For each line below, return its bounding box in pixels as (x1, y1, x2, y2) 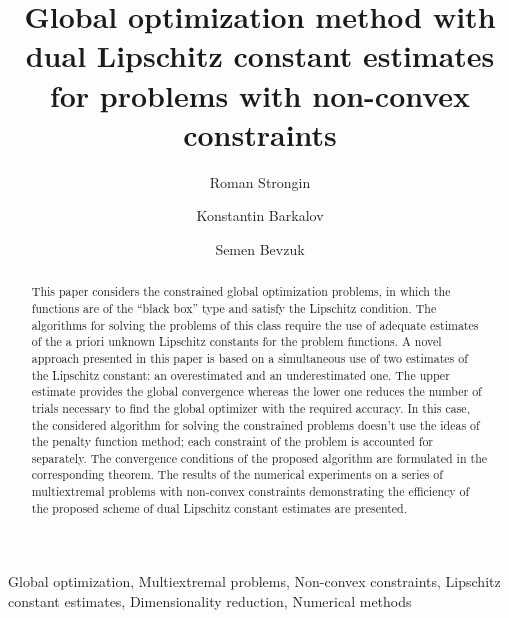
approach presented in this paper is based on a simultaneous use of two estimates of (31, 349, 468, 366)
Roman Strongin (209, 171, 311, 192)
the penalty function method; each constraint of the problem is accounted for (31, 433, 434, 450)
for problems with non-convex (49, 74, 471, 115)
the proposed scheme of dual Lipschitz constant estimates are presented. (31, 499, 408, 516)
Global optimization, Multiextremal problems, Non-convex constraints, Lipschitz (8, 571, 501, 592)
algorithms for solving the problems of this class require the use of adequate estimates (31, 316, 479, 333)
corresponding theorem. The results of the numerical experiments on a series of (31, 466, 443, 483)
